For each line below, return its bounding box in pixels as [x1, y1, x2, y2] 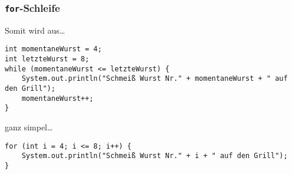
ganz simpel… [5, 120, 53, 133]
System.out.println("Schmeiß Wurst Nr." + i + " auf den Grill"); [21, 152, 288, 160]
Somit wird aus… [5, 24, 65, 36]
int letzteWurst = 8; [5, 55, 90, 64]
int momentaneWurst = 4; [5, 45, 102, 54]
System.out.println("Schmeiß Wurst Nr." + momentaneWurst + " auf [21, 74, 288, 83]
